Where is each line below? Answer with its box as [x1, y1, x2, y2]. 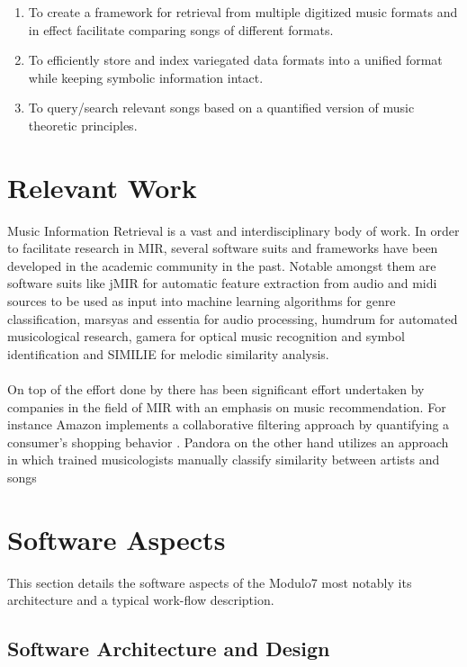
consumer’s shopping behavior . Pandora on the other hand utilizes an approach [7, 432, 449, 451]
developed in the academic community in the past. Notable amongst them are [7, 256, 436, 275]
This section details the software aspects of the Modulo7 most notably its [7, 572, 412, 591]
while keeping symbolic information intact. [28, 68, 264, 86]
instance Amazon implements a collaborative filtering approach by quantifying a [7, 415, 450, 434]
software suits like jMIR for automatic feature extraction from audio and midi [7, 274, 437, 293]
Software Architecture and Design [7, 635, 330, 662]
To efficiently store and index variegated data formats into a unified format [28, 50, 443, 69]
